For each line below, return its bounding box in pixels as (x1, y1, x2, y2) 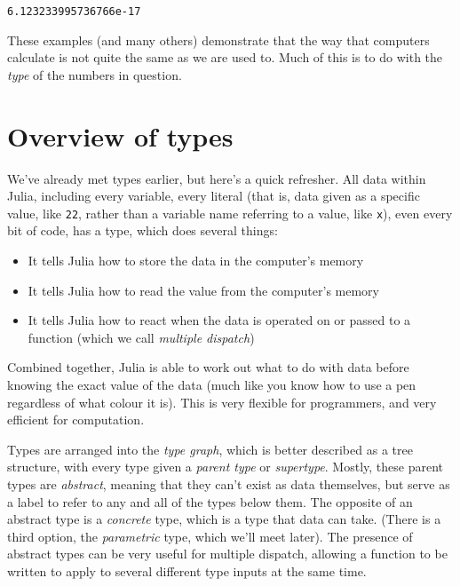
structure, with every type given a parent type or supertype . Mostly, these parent (7, 457, 444, 476)
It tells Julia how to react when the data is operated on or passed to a (28, 311, 411, 329)
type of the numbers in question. (7, 65, 182, 83)
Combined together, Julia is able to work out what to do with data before (7, 358, 409, 376)
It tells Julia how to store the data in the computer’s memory (28, 251, 364, 269)
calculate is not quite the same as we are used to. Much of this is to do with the (7, 48, 443, 67)
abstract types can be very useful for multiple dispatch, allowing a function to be (7, 544, 448, 563)
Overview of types (7, 117, 234, 154)
